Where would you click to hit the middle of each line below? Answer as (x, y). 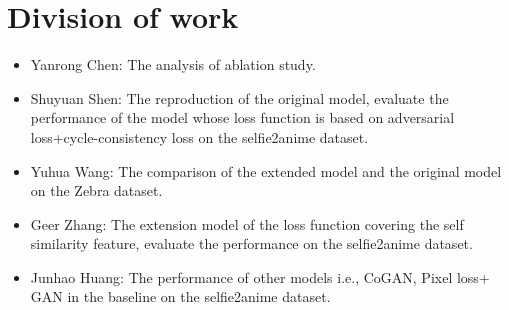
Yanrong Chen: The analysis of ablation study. (173, 64)
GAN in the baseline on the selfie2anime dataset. (180, 296)
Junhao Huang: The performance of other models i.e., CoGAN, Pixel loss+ (260, 276)
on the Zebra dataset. (96, 190)
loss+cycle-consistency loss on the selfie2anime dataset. (199, 136)
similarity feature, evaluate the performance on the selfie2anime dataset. (251, 243)
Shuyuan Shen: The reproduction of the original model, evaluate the (239, 97)
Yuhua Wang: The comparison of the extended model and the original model (266, 170)
